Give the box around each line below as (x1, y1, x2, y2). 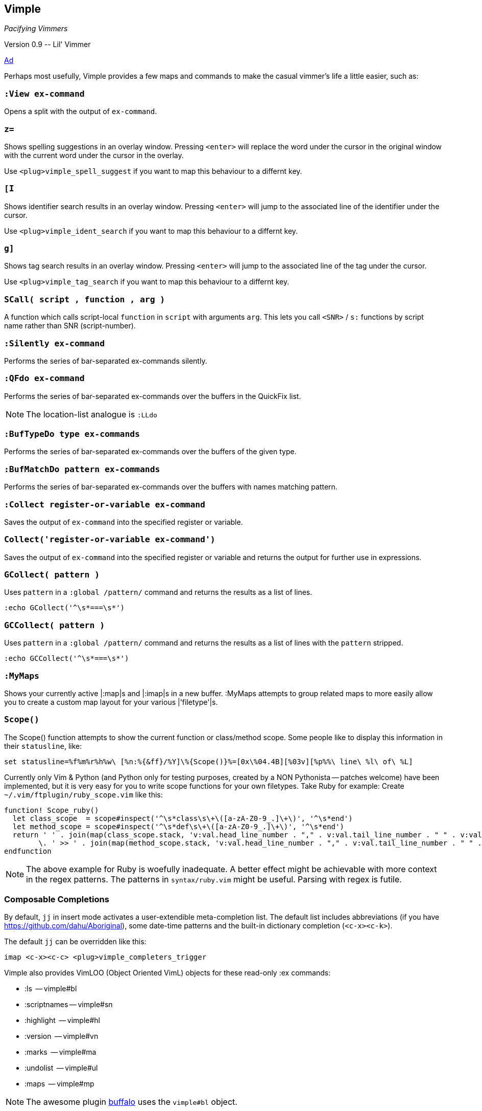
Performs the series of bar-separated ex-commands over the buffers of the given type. (4, 447, 297, 456)
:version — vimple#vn (25, 1032, 99, 1041)
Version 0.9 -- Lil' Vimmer (4, 40, 91, 49)
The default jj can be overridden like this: (4, 937, 147, 946)
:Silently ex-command (4, 338, 105, 348)
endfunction (4, 847, 52, 855)
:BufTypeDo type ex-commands (4, 429, 140, 439)
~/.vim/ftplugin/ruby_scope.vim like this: (4, 790, 163, 799)
